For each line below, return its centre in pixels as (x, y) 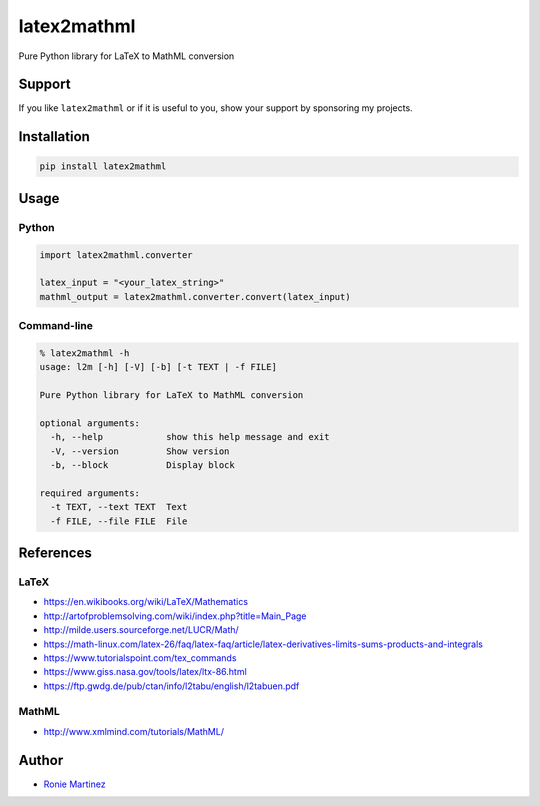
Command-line (56, 326)
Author (41, 760)
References (55, 553)
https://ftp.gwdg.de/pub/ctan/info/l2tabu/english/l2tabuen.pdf (171, 686)
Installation (54, 136)
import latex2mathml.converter (116, 254)
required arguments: (89, 493)
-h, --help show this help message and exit (190, 437)
